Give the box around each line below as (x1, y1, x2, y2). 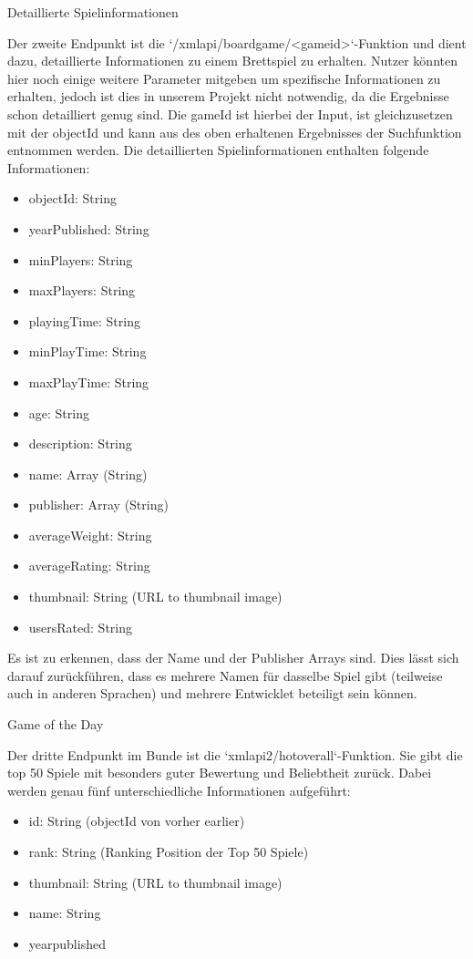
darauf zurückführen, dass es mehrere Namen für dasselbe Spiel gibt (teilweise (7, 665, 443, 685)
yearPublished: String (28, 219, 149, 238)
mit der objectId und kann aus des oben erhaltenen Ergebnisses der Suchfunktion (7, 122, 462, 141)
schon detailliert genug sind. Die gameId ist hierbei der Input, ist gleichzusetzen (7, 104, 453, 123)
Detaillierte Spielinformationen (7, 3, 179, 21)
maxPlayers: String (28, 281, 136, 300)
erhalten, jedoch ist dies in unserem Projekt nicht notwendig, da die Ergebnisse (7, 87, 449, 106)
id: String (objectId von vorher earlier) (28, 811, 245, 830)
